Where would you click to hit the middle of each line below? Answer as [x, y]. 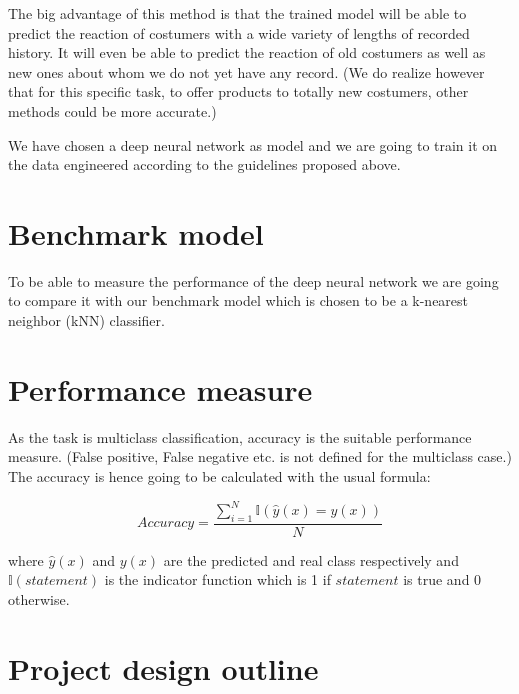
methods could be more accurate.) [112, 110]
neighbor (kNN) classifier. [86, 320]
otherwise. [39, 599]
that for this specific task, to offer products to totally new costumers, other [238, 91]
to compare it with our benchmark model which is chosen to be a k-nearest [238, 300]
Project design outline [163, 667]
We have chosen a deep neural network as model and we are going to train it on [253, 144]
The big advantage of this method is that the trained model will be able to [237, 13]
